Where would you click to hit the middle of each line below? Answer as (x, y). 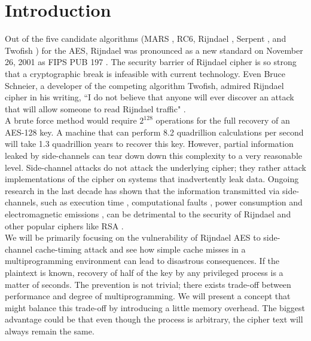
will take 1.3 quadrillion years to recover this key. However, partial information (149, 144)
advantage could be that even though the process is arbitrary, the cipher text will (154, 319)
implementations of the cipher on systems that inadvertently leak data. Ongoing (152, 179)
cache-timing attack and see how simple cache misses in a (140, 249)
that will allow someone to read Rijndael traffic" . (95, 108)
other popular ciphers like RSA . (64, 225)
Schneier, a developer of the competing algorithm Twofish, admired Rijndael (144, 85)
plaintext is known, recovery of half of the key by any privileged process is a (144, 272)
